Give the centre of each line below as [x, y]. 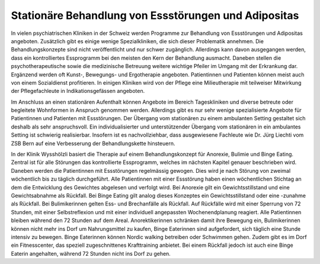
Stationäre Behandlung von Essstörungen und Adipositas [155, 15]
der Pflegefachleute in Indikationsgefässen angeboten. [78, 91]
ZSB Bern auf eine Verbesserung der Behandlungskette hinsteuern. [93, 143]
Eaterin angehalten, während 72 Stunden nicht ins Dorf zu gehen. [91, 253]
